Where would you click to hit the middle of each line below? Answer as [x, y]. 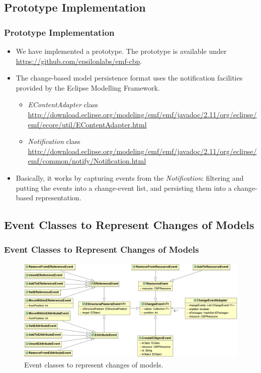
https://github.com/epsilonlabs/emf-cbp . [79, 61]
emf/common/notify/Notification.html [87, 161]
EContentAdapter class [63, 104]
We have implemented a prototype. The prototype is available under [121, 51]
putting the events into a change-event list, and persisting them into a [124, 188]
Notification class [54, 141]
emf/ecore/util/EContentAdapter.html [87, 124]
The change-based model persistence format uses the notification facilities [129, 78]
